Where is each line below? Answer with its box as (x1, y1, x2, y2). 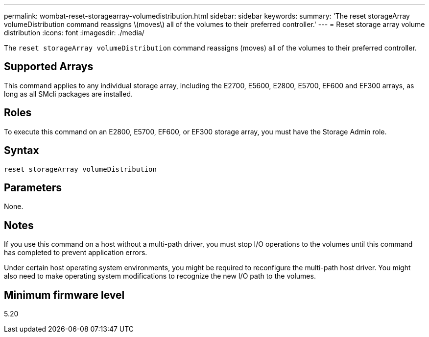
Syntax (4, 144, 39, 157)
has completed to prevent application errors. (4, 248, 147, 257)
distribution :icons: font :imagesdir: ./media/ (4, 28, 144, 37)
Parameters (4, 181, 62, 194)
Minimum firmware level (4, 288, 125, 301)
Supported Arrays (4, 60, 94, 73)
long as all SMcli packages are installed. (4, 89, 133, 98)
